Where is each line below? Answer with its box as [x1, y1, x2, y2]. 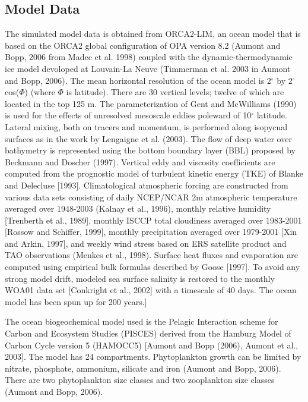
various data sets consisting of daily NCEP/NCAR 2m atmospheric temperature [5, 190, 297, 203]
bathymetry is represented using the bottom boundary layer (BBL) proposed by [5, 144, 296, 156]
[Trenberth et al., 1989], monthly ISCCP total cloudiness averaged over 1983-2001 [5, 213, 302, 226]
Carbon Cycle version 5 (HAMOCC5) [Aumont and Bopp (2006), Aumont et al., [5, 338, 299, 351]
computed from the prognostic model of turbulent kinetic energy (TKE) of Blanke [5, 167, 304, 180]
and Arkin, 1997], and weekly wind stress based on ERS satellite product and [5, 237, 287, 249]
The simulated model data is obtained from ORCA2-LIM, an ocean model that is [5, 27, 301, 40]
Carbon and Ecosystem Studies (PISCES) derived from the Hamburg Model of [5, 327, 291, 340]
